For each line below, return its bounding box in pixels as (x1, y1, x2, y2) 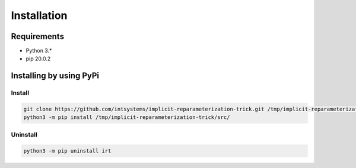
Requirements (11, 31, 65, 41)
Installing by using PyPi (11, 71, 100, 81)
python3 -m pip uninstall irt (23, 147, 112, 154)
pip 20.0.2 (26, 55, 51, 62)
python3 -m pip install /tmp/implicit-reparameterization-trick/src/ (23, 114, 230, 121)
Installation (11, 9, 68, 22)
